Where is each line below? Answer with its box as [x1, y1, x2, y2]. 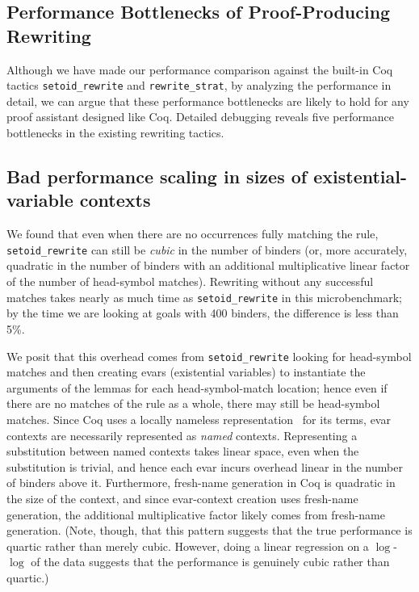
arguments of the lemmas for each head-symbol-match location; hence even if [6, 379, 388, 396]
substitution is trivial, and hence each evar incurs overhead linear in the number [6, 458, 403, 475]
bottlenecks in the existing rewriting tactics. [6, 124, 224, 141]
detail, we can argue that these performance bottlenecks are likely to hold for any [6, 92, 409, 109]
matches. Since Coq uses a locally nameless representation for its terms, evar [6, 410, 391, 427]
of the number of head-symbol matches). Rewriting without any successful [6, 273, 374, 290]
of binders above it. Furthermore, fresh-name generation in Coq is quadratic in [6, 474, 396, 491]
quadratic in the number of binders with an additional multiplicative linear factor [6, 257, 410, 274]
